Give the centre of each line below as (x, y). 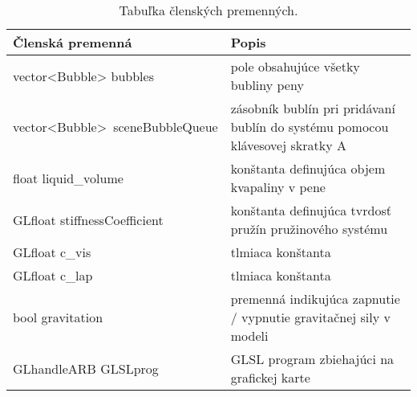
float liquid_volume (68, 178)
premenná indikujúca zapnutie (315, 299)
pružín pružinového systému (309, 229)
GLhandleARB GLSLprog (86, 368)
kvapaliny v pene (278, 187)
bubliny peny (267, 85)
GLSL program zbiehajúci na (312, 359)
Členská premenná (73, 42)
